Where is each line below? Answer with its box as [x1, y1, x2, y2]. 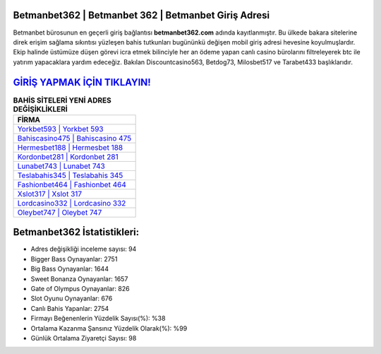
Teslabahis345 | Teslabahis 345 [17, 170, 123, 180]
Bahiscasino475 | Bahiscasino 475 [17, 133, 132, 143]
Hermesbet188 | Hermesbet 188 [17, 142, 123, 152]
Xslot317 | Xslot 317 [17, 189, 83, 199]
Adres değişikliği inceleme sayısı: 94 [30, 244, 137, 254]
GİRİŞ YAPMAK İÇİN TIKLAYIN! [13, 76, 151, 88]
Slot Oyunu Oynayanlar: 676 [30, 294, 113, 303]
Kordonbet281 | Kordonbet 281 [17, 152, 119, 162]
